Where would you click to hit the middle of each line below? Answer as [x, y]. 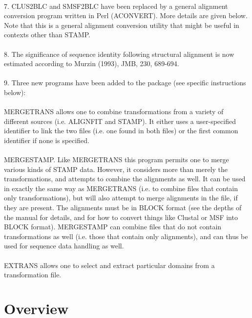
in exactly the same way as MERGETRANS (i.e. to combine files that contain [121, 188]
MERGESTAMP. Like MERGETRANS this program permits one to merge [116, 159]
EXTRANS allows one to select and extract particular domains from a [109, 265]
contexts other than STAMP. [47, 35]
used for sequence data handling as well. [64, 246]
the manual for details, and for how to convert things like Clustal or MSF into [121, 217]
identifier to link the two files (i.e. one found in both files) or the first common [121, 131]
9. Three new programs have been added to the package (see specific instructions [125, 83]
